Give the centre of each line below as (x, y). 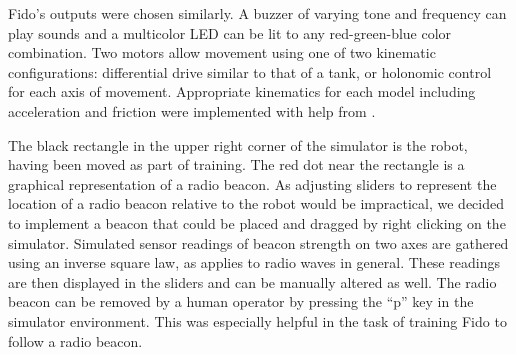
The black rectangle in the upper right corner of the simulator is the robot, (238, 144)
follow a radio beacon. (75, 340)
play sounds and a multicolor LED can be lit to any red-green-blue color (230, 32)
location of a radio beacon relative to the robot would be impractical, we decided (256, 203)
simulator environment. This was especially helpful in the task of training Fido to (257, 320)
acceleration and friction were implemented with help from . (192, 110)
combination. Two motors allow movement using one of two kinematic (222, 52)
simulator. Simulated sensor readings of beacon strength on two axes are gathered (258, 242)
